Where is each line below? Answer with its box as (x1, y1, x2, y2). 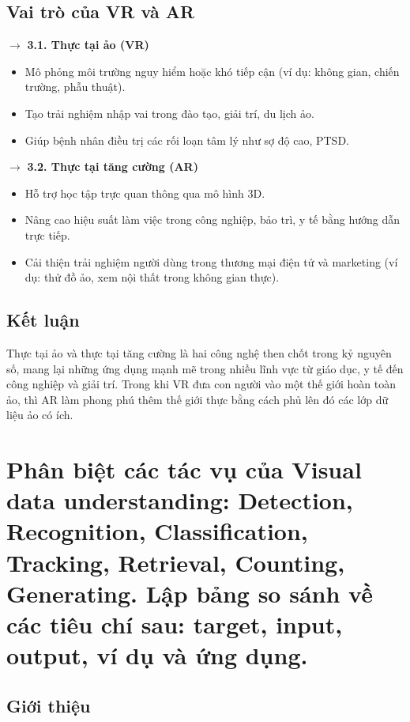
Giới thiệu (6, 693, 91, 717)
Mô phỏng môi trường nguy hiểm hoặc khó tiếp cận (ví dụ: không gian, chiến (24, 62, 400, 79)
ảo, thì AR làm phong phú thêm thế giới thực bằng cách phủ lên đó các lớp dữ (6, 391, 389, 407)
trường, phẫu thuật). (24, 78, 126, 95)
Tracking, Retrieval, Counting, (6, 546, 345, 578)
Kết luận (6, 308, 80, 332)
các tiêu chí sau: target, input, (6, 608, 343, 641)
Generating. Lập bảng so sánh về (6, 576, 373, 609)
